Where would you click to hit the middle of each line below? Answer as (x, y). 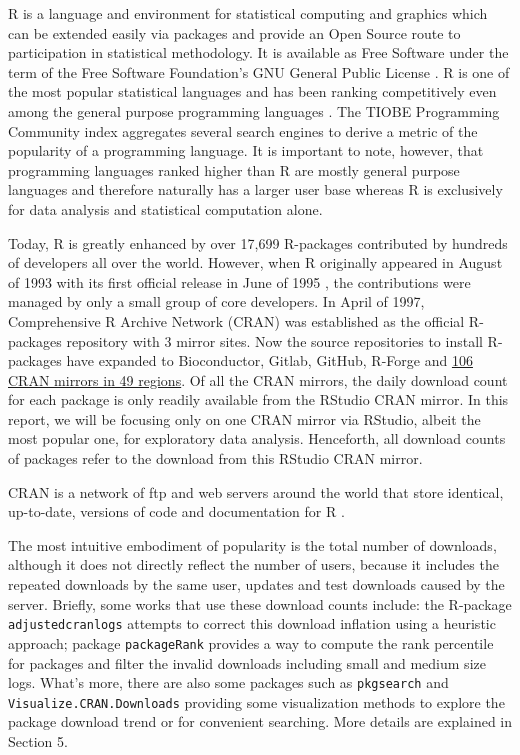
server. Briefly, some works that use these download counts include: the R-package (260, 603)
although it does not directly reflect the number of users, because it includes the (253, 564)
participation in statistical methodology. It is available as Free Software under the (258, 52)
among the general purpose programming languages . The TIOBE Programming (254, 110)
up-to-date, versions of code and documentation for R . (176, 511)
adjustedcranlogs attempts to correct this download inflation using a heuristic (252, 623)
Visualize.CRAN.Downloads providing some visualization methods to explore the (256, 701)
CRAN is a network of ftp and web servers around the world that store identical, (256, 491)
